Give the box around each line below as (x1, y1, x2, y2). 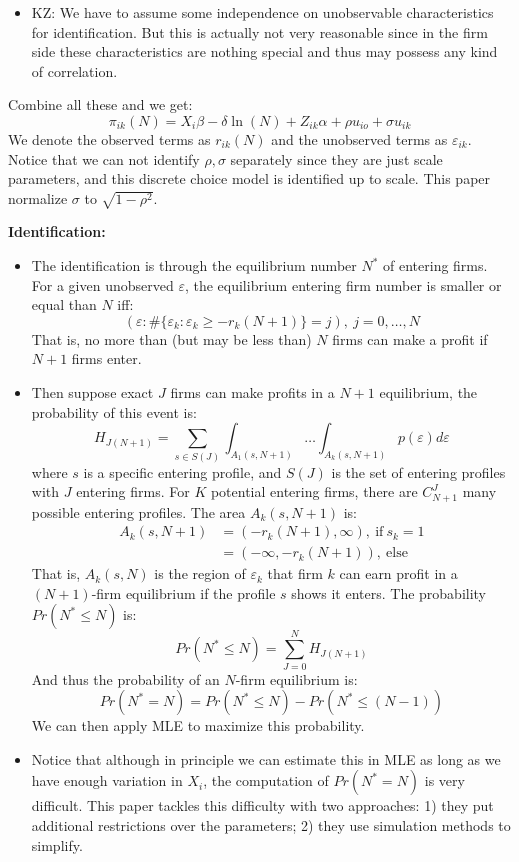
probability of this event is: (31, 401, 197, 422)
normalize (8, 187, 68, 208)
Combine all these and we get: (8, 94, 193, 115)
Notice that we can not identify (8, 148, 200, 169)
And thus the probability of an (31, 668, 220, 689)
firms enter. (71, 348, 142, 369)
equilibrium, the (379, 382, 478, 403)
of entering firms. (383, 255, 488, 276)
